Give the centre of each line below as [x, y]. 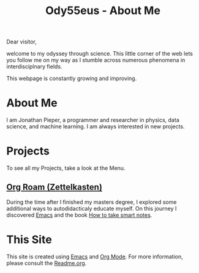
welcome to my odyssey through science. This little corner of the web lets [99, 54]
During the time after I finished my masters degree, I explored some [92, 202]
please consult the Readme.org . [47, 263]
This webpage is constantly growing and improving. [72, 78]
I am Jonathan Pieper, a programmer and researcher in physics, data [93, 120]
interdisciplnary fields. [34, 67]
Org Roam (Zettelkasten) [54, 187]
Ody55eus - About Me [103, 11]
